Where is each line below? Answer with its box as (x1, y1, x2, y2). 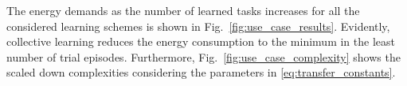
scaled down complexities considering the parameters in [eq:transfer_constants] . (6, 64, 396, 80)
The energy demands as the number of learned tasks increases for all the (6, 2, 360, 18)
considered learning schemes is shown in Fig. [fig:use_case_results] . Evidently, (6, 17, 390, 34)
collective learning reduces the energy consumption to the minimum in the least (6, 33, 395, 50)
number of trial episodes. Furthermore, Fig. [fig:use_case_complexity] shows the (6, 48, 401, 65)
